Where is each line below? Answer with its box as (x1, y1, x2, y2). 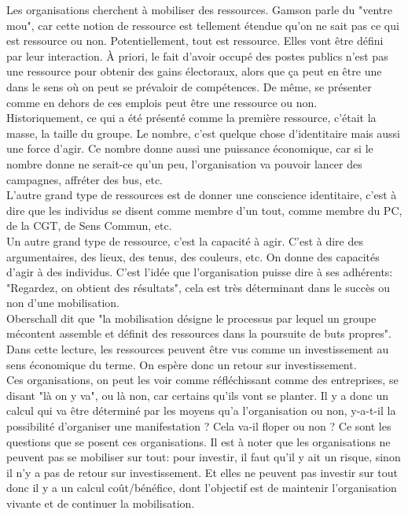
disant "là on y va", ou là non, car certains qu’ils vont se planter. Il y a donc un (6, 386, 389, 403)
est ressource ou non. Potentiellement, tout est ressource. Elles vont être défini (6, 32, 384, 49)
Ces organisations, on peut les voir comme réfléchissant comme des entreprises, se (6, 372, 399, 388)
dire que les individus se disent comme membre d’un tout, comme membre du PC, (6, 202, 402, 218)
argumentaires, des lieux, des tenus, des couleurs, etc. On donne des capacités (6, 248, 380, 264)
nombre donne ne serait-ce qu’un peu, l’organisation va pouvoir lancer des (6, 155, 362, 172)
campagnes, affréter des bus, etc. (6, 171, 163, 187)
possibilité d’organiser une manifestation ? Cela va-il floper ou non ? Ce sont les (6, 418, 391, 434)
